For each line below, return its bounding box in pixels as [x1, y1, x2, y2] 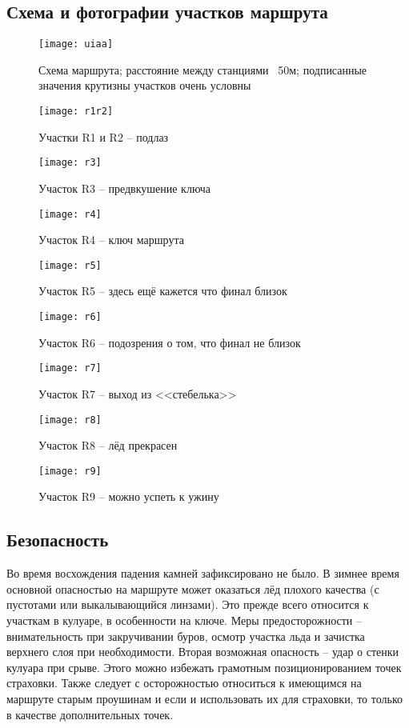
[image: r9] [38, 465, 102, 477]
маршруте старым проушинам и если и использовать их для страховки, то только [6, 690, 403, 706]
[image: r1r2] [38, 106, 114, 118]
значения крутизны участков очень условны [38, 77, 251, 94]
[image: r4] [38, 208, 102, 220]
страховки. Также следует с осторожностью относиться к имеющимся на [6, 674, 362, 691]
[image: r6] [38, 311, 102, 323]
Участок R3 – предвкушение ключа [38, 179, 211, 196]
